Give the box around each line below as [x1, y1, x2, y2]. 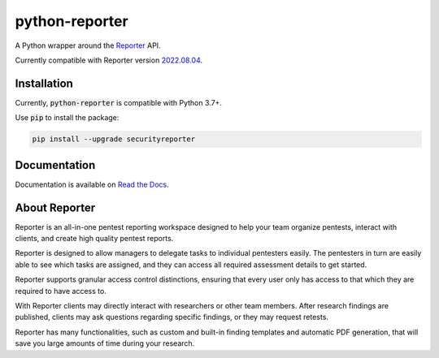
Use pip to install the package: [15, 113, 120, 123]
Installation [15, 76, 73, 90]
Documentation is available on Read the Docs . [15, 179, 170, 189]
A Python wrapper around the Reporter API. [15, 41, 162, 50]
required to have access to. [15, 286, 107, 295]
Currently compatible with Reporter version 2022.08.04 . [15, 55, 203, 65]
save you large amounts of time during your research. [15, 339, 195, 348]
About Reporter [15, 201, 96, 214]
